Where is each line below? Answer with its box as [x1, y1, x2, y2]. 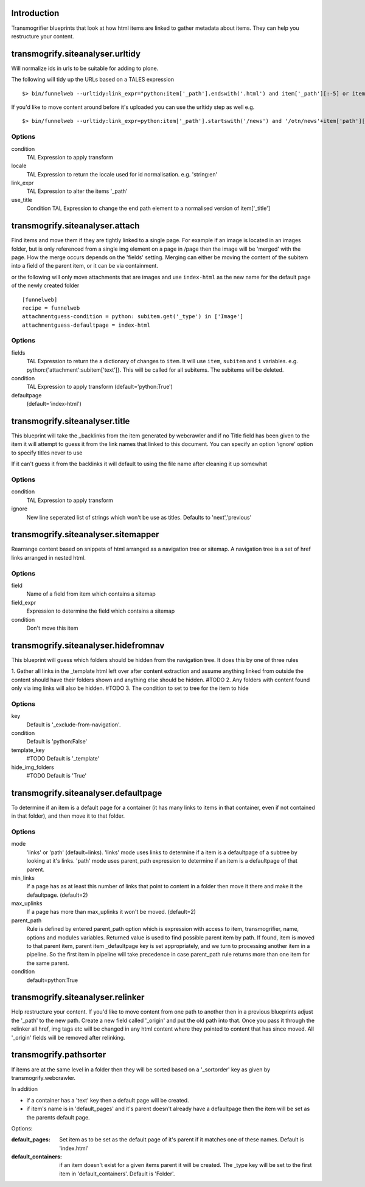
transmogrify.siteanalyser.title [11, 416, 130, 426]
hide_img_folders [11, 764, 54, 771]
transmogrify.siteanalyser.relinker [11, 992, 145, 1003]
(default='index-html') [26, 400, 82, 408]
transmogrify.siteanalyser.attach [11, 221, 140, 231]
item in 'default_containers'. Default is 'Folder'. [59, 1170, 175, 1177]
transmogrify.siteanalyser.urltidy [11, 49, 141, 59]
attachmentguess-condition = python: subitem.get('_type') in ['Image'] [22, 313, 243, 320]
